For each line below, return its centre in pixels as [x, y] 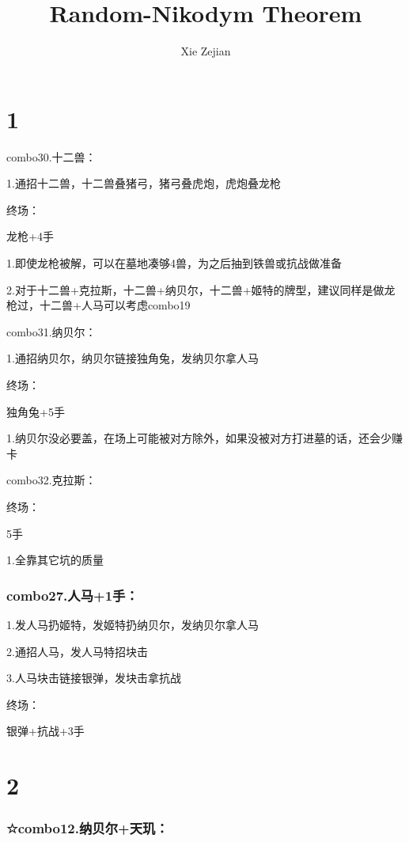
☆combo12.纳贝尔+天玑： [87, 828]
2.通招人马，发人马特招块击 [77, 651]
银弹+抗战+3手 [45, 731]
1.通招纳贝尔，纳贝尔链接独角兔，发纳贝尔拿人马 [133, 358]
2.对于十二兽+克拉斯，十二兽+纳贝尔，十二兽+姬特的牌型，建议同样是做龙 [201, 289]
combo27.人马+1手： [72, 595]
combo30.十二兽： [51, 156]
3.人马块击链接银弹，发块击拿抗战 [94, 678]
